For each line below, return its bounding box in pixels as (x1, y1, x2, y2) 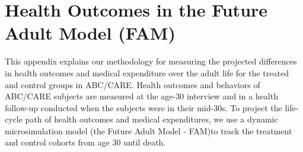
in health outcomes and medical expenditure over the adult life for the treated (5, 66, 289, 79)
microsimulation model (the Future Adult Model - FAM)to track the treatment (5, 124, 292, 137)
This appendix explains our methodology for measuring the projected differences (5, 55, 297, 67)
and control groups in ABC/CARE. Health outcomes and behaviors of (5, 78, 260, 90)
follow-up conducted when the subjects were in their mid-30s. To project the (5, 101, 282, 114)
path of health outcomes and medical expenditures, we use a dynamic (25, 113, 278, 125)
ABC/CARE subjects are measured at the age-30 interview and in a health (5, 90, 278, 102)
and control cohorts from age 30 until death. (5, 136, 166, 148)
